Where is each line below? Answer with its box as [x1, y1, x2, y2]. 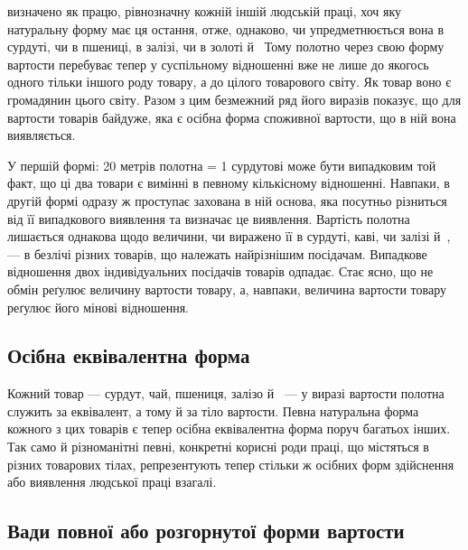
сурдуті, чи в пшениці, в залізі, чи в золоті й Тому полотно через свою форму [7, 37, 445, 56]
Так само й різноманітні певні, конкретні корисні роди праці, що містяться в [7, 437, 429, 456]
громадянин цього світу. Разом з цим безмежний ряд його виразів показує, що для [7, 89, 462, 108]
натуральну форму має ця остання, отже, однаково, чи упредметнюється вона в [7, 19, 445, 38]
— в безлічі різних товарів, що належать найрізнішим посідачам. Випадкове [7, 244, 427, 263]
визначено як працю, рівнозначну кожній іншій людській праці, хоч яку [7, 2, 402, 20]
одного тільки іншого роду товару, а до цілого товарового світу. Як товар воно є [7, 72, 452, 91]
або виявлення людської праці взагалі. [7, 472, 217, 491]
